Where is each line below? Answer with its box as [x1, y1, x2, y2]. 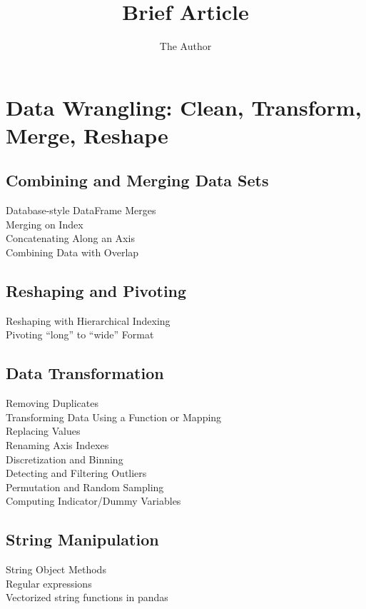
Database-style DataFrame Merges [6, 203, 156, 218]
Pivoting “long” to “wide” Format [6, 327, 154, 342]
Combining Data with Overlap [6, 245, 139, 260]
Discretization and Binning [6, 451, 123, 466]
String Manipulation [6, 528, 159, 550]
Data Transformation [6, 362, 164, 384]
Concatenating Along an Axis [6, 231, 135, 246]
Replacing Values [6, 423, 81, 438]
